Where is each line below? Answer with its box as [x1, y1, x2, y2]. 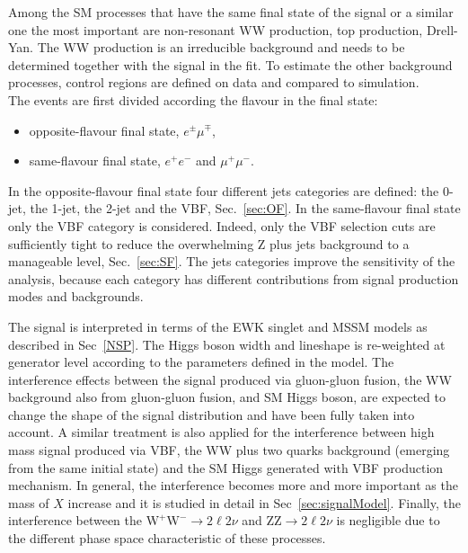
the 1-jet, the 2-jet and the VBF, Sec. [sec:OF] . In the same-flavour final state [30, 199, 461, 218]
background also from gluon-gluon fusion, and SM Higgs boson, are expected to [8, 388, 446, 406]
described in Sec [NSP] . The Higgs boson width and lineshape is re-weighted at [8, 334, 446, 353]
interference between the [8, 511, 143, 530]
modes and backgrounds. [8, 287, 144, 306]
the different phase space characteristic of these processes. [8, 529, 326, 548]
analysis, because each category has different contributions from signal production [8, 269, 459, 288]
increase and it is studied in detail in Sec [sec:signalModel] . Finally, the [67, 493, 461, 512]
